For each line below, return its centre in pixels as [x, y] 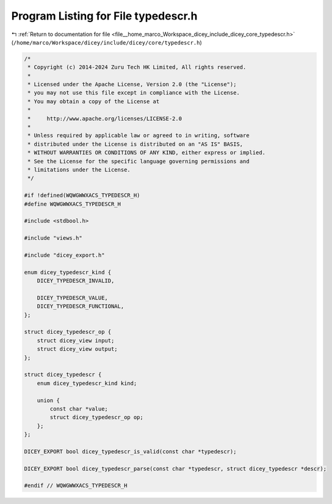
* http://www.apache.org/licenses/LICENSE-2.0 [105, 118]
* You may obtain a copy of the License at [94, 101]
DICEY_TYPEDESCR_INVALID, [76, 281]
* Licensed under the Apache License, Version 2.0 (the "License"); [132, 85]
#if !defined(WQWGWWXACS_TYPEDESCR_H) [82, 196]
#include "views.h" [53, 238]
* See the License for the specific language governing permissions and [139, 161]
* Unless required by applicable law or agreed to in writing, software [139, 135]
